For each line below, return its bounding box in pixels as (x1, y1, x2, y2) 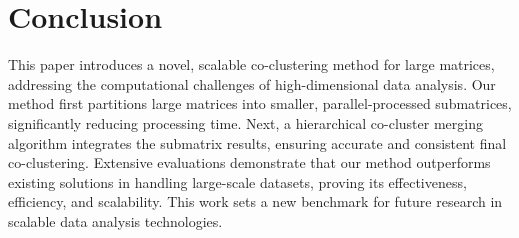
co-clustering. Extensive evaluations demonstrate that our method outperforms (8, 152, 491, 173)
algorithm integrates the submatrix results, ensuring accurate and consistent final (8, 132, 507, 153)
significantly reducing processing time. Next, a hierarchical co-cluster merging (8, 112, 483, 133)
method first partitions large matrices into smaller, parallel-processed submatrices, (8, 93, 512, 114)
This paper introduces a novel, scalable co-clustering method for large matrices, (8, 54, 495, 75)
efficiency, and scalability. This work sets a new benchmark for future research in (8, 191, 503, 212)
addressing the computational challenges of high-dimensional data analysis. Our (8, 73, 496, 94)
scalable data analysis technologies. (8, 210, 223, 231)
